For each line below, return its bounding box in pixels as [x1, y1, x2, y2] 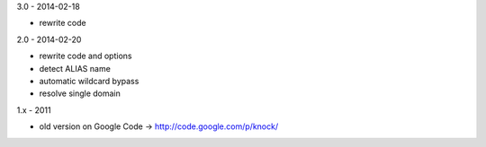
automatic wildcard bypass [39, 75, 139, 86]
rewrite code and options [39, 50, 132, 62]
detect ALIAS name [39, 63, 112, 73]
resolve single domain [39, 88, 121, 99]
